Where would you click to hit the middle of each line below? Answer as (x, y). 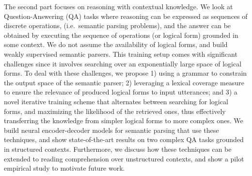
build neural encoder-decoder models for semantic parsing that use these (111, 130)
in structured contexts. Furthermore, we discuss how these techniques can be (118, 149)
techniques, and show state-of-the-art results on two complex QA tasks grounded (124, 139)
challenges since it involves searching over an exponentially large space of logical (123, 63)
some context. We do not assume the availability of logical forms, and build (116, 44)
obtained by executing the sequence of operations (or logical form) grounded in (121, 35)
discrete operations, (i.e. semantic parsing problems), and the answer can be (118, 25)
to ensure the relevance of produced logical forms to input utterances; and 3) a (121, 92)
